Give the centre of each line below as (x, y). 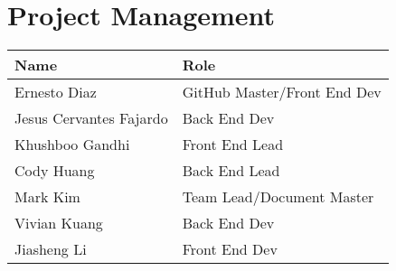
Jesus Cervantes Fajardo (91, 118)
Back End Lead (231, 171)
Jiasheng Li (51, 249)
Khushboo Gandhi (72, 145)
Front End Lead (233, 145)
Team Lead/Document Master (278, 197)
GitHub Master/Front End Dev (282, 92)
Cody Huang (55, 171)
